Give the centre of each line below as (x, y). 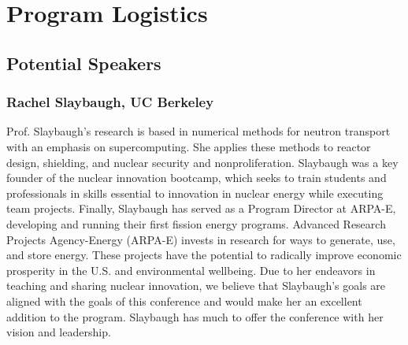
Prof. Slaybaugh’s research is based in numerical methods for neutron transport (198, 131)
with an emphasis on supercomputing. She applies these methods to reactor (189, 146)
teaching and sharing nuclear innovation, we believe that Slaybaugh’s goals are (196, 286)
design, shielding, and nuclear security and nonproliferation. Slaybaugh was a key (202, 162)
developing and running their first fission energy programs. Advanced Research (196, 223)
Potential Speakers (84, 63)
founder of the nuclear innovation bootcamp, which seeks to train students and (197, 178)
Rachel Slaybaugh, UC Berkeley (110, 102)
